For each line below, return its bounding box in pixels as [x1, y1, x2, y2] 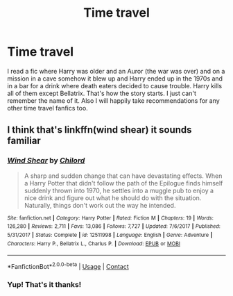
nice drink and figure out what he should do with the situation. [24, 193, 202, 202]
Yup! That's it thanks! [7, 279, 82, 289]
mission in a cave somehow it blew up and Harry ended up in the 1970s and [7, 74, 223, 83]
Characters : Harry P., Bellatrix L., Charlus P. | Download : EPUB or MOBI [7, 240, 180, 247]
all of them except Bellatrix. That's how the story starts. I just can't [7, 89, 196, 97]
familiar [7, 135, 42, 147]
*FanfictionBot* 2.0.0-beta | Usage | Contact [7, 261, 130, 270]
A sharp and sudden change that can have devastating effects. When [24, 172, 223, 180]
